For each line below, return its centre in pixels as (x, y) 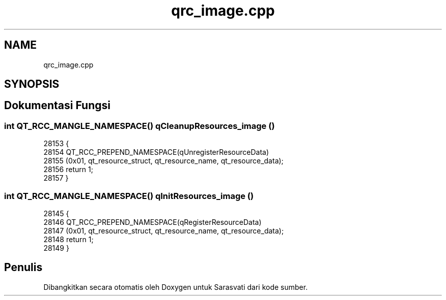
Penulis (23, 268)
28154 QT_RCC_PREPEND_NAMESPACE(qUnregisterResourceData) (156, 152)
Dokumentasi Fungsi (57, 106)
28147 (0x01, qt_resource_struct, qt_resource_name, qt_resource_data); (164, 230)
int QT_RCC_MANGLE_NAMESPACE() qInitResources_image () (129, 196)
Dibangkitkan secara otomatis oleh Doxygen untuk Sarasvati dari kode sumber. (176, 287)
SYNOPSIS (32, 84)
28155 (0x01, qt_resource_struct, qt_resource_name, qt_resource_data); (163, 161)
